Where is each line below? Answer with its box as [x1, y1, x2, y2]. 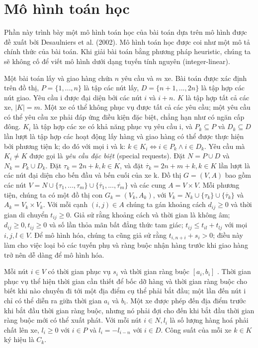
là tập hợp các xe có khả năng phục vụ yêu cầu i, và [33, 121, 192, 132]
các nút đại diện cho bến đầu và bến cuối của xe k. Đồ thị [4, 170, 181, 180]
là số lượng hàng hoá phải [170, 315, 249, 325]
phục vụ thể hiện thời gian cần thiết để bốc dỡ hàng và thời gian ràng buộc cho [4, 276, 247, 286]
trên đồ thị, [4, 82, 39, 93]
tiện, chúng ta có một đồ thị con [4, 189, 103, 200]
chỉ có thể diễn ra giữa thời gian [4, 295, 102, 305]
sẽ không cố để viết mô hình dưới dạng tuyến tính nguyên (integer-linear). [4, 56, 230, 66]
